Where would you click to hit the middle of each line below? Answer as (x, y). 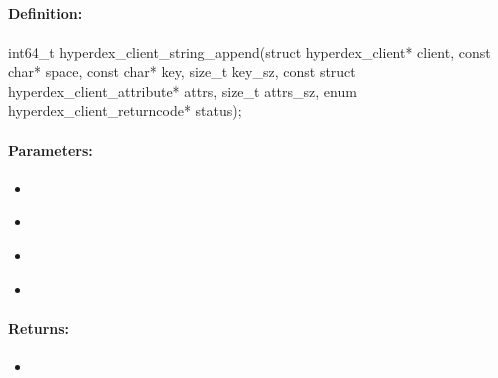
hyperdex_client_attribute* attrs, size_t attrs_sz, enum (182, 90)
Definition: (45, 13)
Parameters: (50, 149)
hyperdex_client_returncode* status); (125, 110)
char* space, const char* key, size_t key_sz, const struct (182, 71)
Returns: (39, 327)
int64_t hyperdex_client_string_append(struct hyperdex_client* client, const (249, 51)
